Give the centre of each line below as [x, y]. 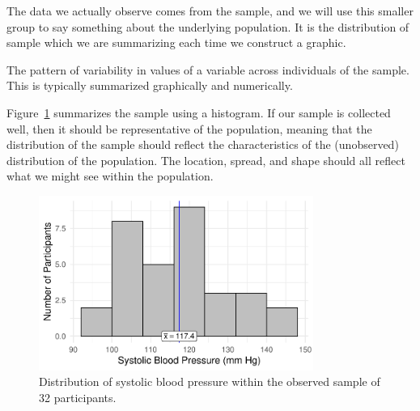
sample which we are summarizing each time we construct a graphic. [176, 42]
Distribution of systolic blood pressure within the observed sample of [210, 381]
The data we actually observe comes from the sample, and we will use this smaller [210, 11]
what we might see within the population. [110, 176]
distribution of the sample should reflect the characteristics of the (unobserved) [203, 144]
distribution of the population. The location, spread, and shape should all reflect [206, 160]
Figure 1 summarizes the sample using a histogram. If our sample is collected [199, 112]
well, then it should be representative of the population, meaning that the [189, 128]
